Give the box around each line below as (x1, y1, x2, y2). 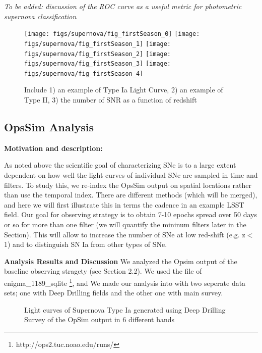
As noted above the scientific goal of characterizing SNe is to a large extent (4, 160, 236, 170)
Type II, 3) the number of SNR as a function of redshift (24, 94, 197, 105)
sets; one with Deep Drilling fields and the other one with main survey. (4, 287, 223, 298)
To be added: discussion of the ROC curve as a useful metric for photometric (4, 1, 242, 11)
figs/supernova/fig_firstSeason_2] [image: (24, 50, 171, 58)
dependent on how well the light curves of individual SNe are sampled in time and (4, 170, 258, 180)
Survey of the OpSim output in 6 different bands (24, 314, 175, 325)
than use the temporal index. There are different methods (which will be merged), (4, 189, 257, 200)
